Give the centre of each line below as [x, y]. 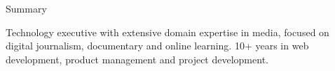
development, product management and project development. [137, 59]
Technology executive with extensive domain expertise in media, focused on [167, 32]
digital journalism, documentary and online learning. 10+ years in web [157, 46]
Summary [26, 8]
